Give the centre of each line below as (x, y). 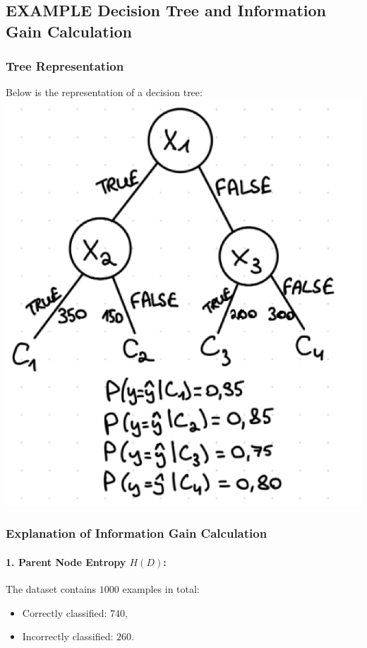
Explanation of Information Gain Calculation (137, 533)
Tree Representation (65, 66)
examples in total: (161, 589)
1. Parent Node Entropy (66, 561)
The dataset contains (51, 589)
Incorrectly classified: (68, 636)
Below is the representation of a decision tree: (104, 92)
